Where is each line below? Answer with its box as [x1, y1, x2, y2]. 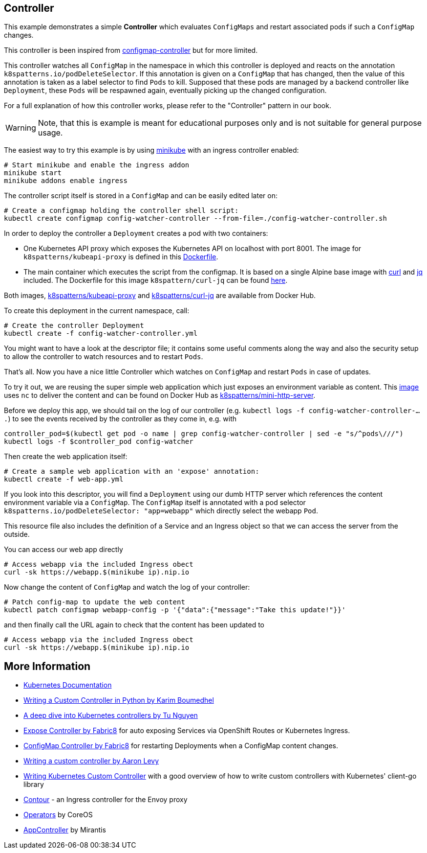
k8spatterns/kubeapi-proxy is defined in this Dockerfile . [23, 253, 218, 261]
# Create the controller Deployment [4, 322, 144, 330]
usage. [38, 128, 63, 138]
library [23, 780, 44, 789]
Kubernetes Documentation [23, 681, 112, 690]
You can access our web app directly [4, 545, 123, 554]
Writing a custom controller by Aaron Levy [23, 757, 159, 765]
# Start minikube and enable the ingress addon [4, 161, 190, 169]
